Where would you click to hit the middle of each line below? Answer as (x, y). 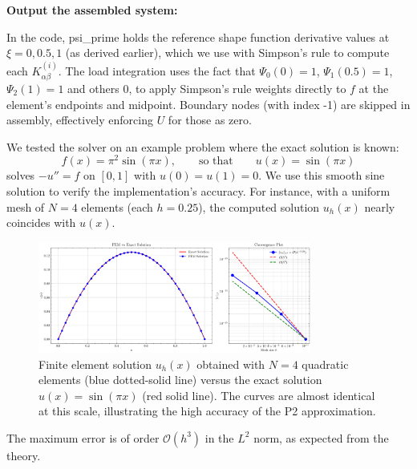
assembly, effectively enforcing (80, 120)
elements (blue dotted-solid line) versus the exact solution (180, 380)
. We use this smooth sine (322, 175)
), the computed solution (259, 206)
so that (216, 162)
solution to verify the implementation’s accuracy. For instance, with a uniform (198, 191)
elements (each (117, 206)
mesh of (26, 206)
